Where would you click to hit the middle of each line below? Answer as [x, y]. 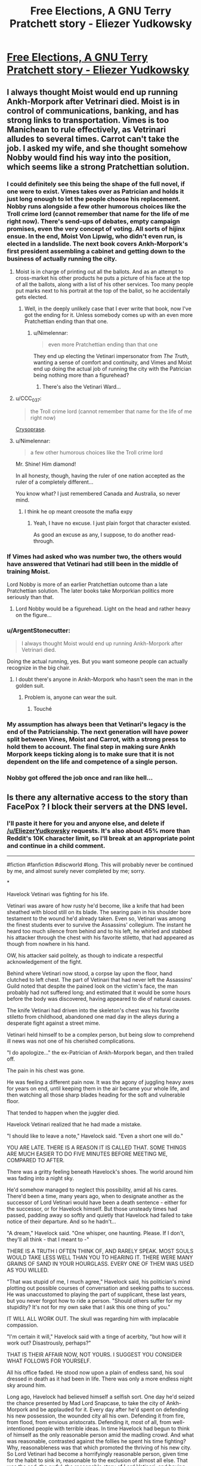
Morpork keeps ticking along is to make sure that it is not [91, 755]
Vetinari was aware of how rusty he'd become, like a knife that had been [95, 905]
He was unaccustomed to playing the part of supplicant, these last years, [97, 1294]
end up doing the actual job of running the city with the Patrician [112, 368]
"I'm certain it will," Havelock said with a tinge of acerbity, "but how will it [97, 1336]
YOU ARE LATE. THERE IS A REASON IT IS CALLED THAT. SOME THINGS [97, 1147]
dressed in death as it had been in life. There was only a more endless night [100, 1379]
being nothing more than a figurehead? [81, 375]
